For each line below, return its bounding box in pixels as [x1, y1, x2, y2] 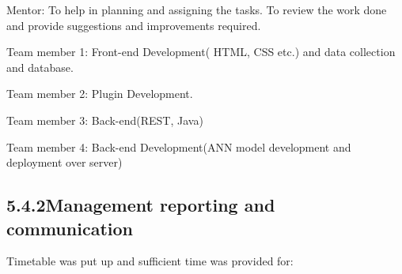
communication [6, 216, 133, 240]
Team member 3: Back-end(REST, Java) [6, 111, 203, 128]
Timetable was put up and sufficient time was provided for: [6, 253, 294, 269]
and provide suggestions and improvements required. [6, 17, 261, 33]
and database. [6, 58, 74, 75]
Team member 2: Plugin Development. [6, 85, 193, 102]
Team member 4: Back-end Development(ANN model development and [6, 138, 351, 155]
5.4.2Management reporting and [6, 193, 275, 217]
